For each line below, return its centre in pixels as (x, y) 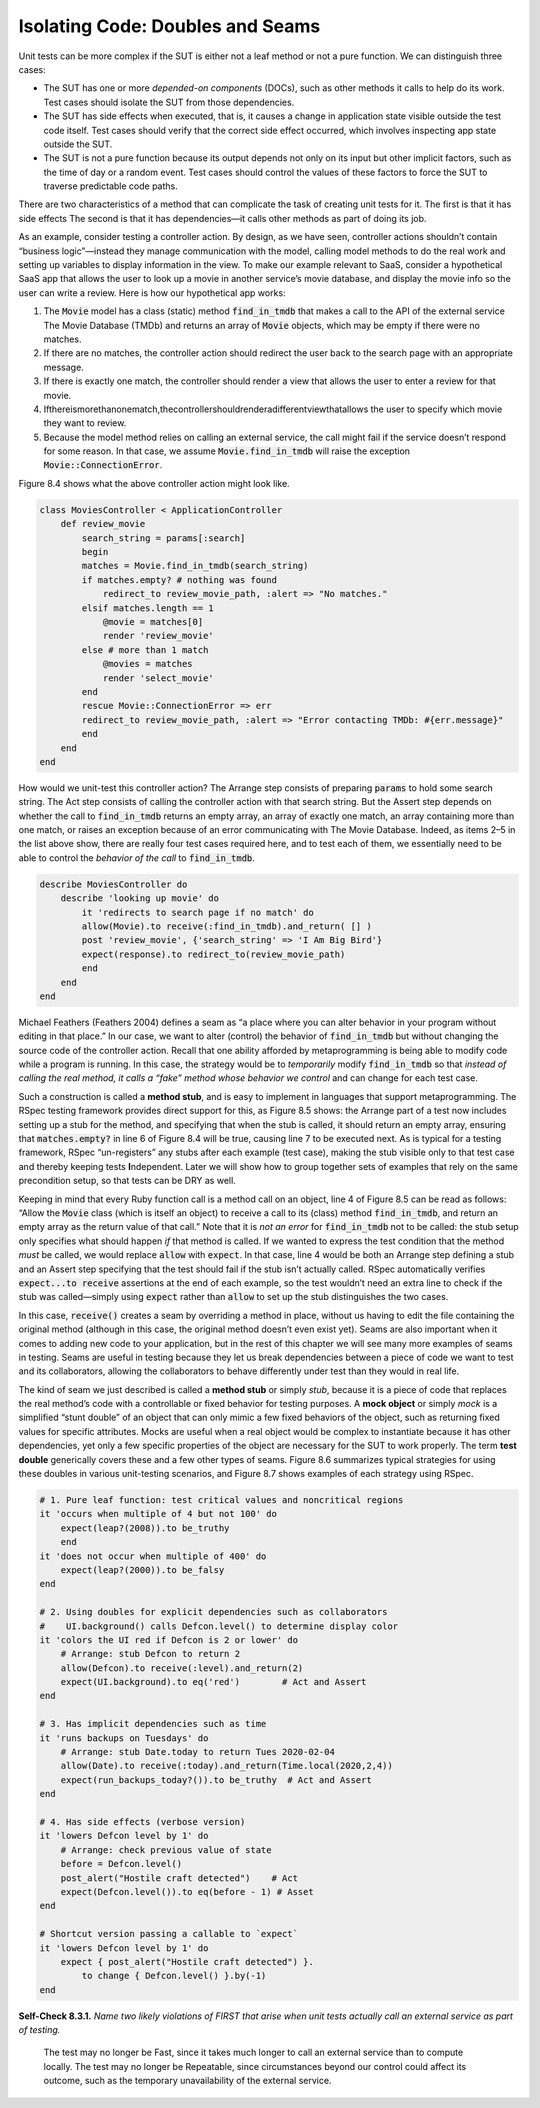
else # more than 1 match (145, 649)
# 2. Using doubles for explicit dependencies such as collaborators (213, 1612)
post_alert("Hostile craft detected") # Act (179, 1878)
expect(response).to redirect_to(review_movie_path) (213, 954)
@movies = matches (148, 664)
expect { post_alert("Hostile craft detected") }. (187, 1961)
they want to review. (85, 423)
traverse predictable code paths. (111, 186)
